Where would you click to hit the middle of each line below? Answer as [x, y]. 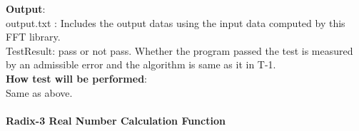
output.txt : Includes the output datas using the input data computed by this [176, 22]
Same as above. [39, 92]
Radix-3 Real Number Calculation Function [116, 120]
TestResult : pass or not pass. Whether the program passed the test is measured [179, 50]
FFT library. [33, 37]
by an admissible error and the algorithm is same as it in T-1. [141, 64]
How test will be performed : [76, 78]
